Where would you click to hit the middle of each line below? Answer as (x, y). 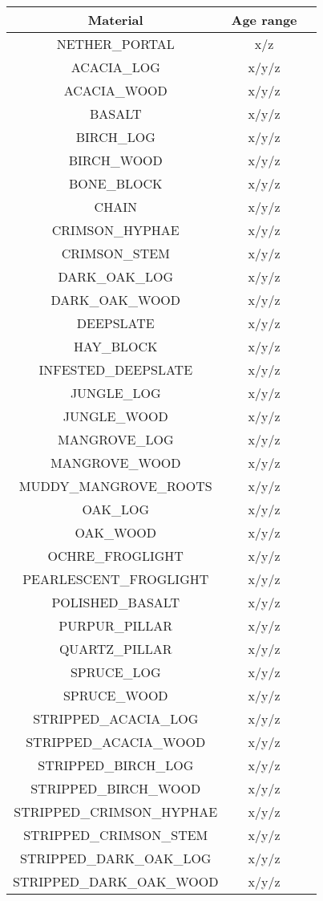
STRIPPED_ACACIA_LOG (116, 718)
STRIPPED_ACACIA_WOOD (116, 742)
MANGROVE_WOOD (115, 463)
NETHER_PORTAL (115, 44)
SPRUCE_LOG (115, 672)
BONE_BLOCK (116, 183)
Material (115, 20)
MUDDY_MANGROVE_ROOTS (115, 486)
